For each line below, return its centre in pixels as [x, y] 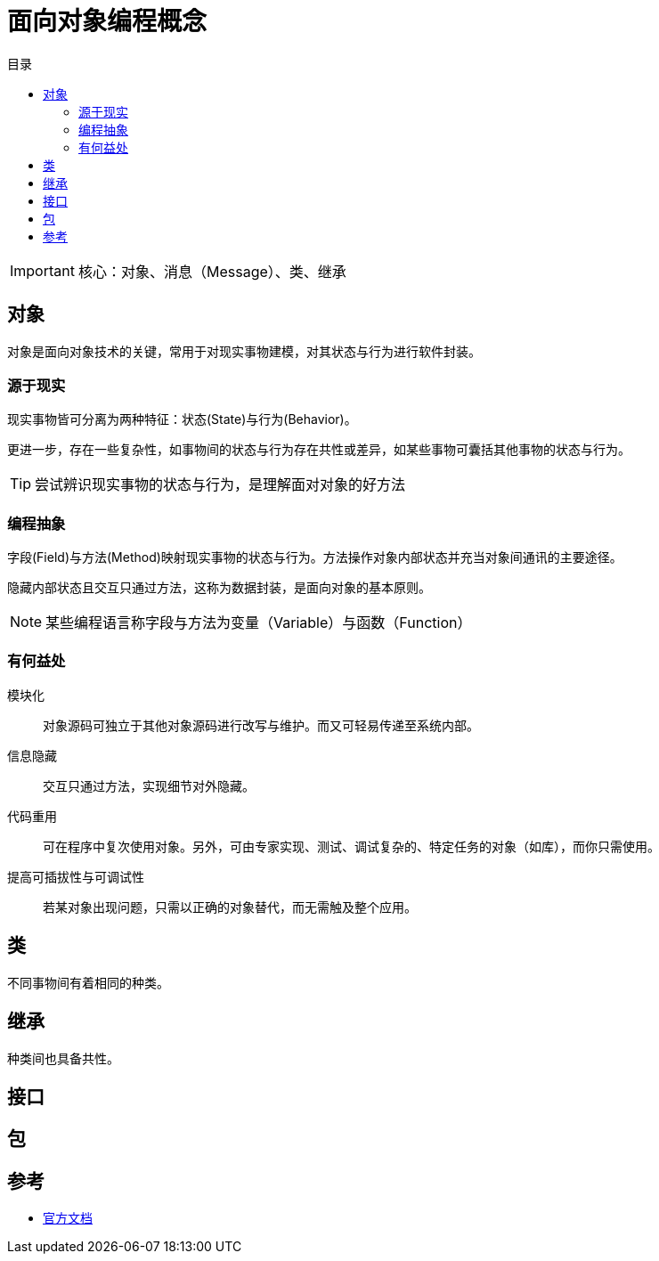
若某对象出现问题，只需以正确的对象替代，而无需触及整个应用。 [230, 907]
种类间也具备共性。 [63, 1058]
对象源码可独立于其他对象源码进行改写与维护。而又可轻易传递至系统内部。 [261, 725]
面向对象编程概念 [107, 21]
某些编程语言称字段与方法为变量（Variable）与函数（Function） [259, 623]
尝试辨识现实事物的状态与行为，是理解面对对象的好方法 [220, 485]
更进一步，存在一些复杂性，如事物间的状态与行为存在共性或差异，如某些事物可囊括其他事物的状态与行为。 [319, 450]
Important [42, 270]
